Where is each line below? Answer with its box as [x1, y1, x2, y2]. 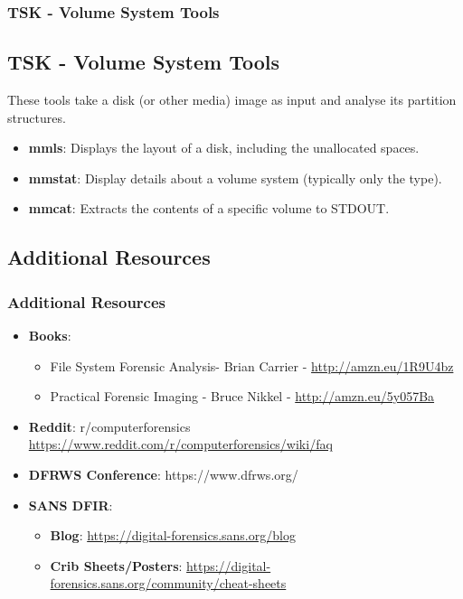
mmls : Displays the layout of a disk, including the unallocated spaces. [28, 138, 420, 157]
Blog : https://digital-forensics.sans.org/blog [50, 526, 296, 545]
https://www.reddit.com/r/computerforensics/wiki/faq [28, 435, 333, 454]
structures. [7, 108, 66, 126]
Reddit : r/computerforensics [28, 416, 191, 435]
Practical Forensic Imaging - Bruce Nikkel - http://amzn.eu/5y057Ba [50, 387, 435, 406]
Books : [28, 326, 71, 345]
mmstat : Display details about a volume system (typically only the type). [28, 168, 442, 187]
